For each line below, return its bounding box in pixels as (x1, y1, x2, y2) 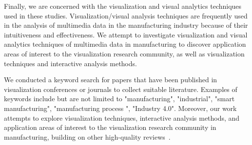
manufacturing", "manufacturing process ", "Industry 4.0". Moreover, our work (4, 103, 237, 113)
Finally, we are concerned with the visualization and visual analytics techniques (4, 1, 242, 11)
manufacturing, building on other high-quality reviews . (4, 131, 171, 142)
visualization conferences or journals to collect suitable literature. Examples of (4, 84, 237, 94)
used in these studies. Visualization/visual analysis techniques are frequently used (4, 10, 248, 20)
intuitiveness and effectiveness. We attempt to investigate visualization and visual (4, 29, 248, 39)
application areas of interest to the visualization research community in (4, 122, 216, 132)
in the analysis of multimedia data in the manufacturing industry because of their (4, 20, 248, 30)
